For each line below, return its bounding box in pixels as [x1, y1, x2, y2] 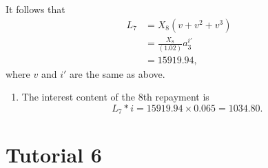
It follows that [6, 2, 65, 16]
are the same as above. [70, 66, 165, 81]
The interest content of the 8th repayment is [21, 90, 209, 104]
